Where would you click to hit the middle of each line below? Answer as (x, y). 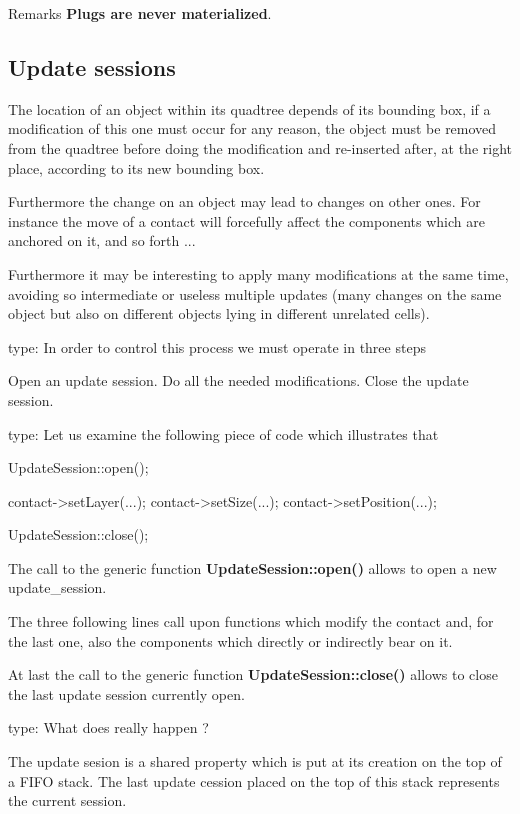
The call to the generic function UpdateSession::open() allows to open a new (252, 567)
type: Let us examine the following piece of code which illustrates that (223, 433)
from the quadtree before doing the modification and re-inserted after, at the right (260, 147)
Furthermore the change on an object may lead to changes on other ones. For (244, 201)
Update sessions (92, 66)
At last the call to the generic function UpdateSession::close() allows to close (253, 674)
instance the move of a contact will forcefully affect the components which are (246, 220)
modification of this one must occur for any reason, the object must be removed (252, 128)
